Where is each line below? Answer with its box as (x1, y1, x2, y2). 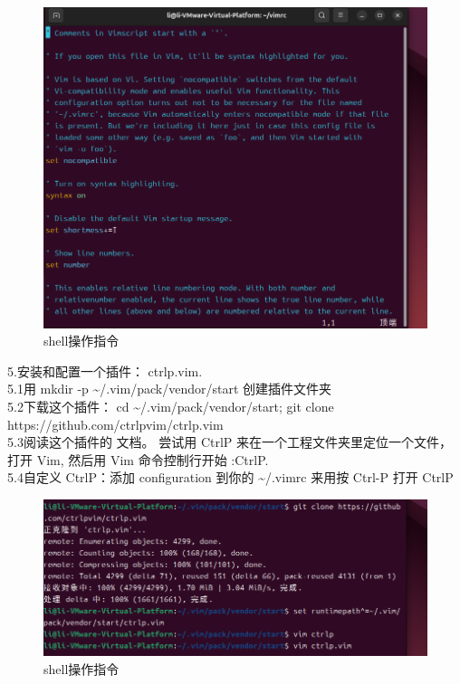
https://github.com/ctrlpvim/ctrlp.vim (7, 414, 224, 433)
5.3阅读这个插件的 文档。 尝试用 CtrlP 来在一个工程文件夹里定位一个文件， (7, 432, 453, 451)
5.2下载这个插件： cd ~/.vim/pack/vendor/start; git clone (7, 397, 334, 416)
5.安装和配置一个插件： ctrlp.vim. (7, 361, 203, 380)
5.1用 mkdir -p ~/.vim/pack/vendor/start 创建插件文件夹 (7, 379, 331, 398)
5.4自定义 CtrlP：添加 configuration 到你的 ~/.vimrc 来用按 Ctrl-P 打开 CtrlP (7, 468, 454, 487)
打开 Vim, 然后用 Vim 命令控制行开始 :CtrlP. (7, 450, 269, 469)
